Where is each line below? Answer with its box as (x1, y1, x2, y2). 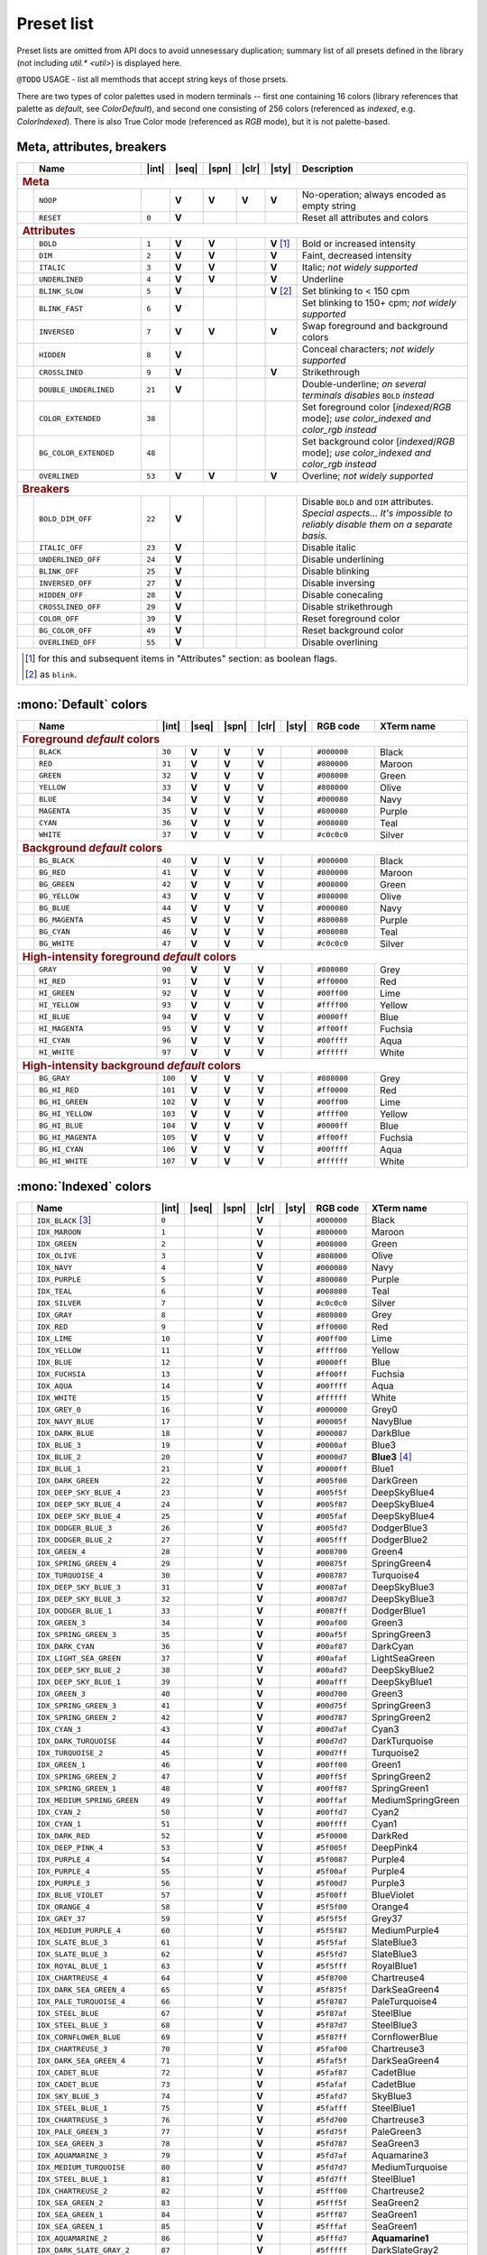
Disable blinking (302, 565, 370, 577)
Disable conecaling (302, 589, 383, 602)
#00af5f (316, 1629, 347, 1639)
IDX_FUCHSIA (36, 1369, 86, 1379)
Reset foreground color (302, 612, 400, 625)
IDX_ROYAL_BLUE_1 (36, 1961, 108, 1971)
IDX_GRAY (36, 1310, 73, 1320)
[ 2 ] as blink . (24, 668, 78, 681)
